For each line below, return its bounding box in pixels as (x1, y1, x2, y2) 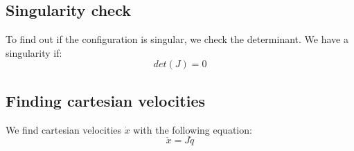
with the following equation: (133, 122, 252, 136)
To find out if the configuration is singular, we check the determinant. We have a (6, 32, 348, 46)
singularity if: (6, 45, 62, 60)
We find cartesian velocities (6, 122, 122, 136)
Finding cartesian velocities (6, 89, 205, 111)
